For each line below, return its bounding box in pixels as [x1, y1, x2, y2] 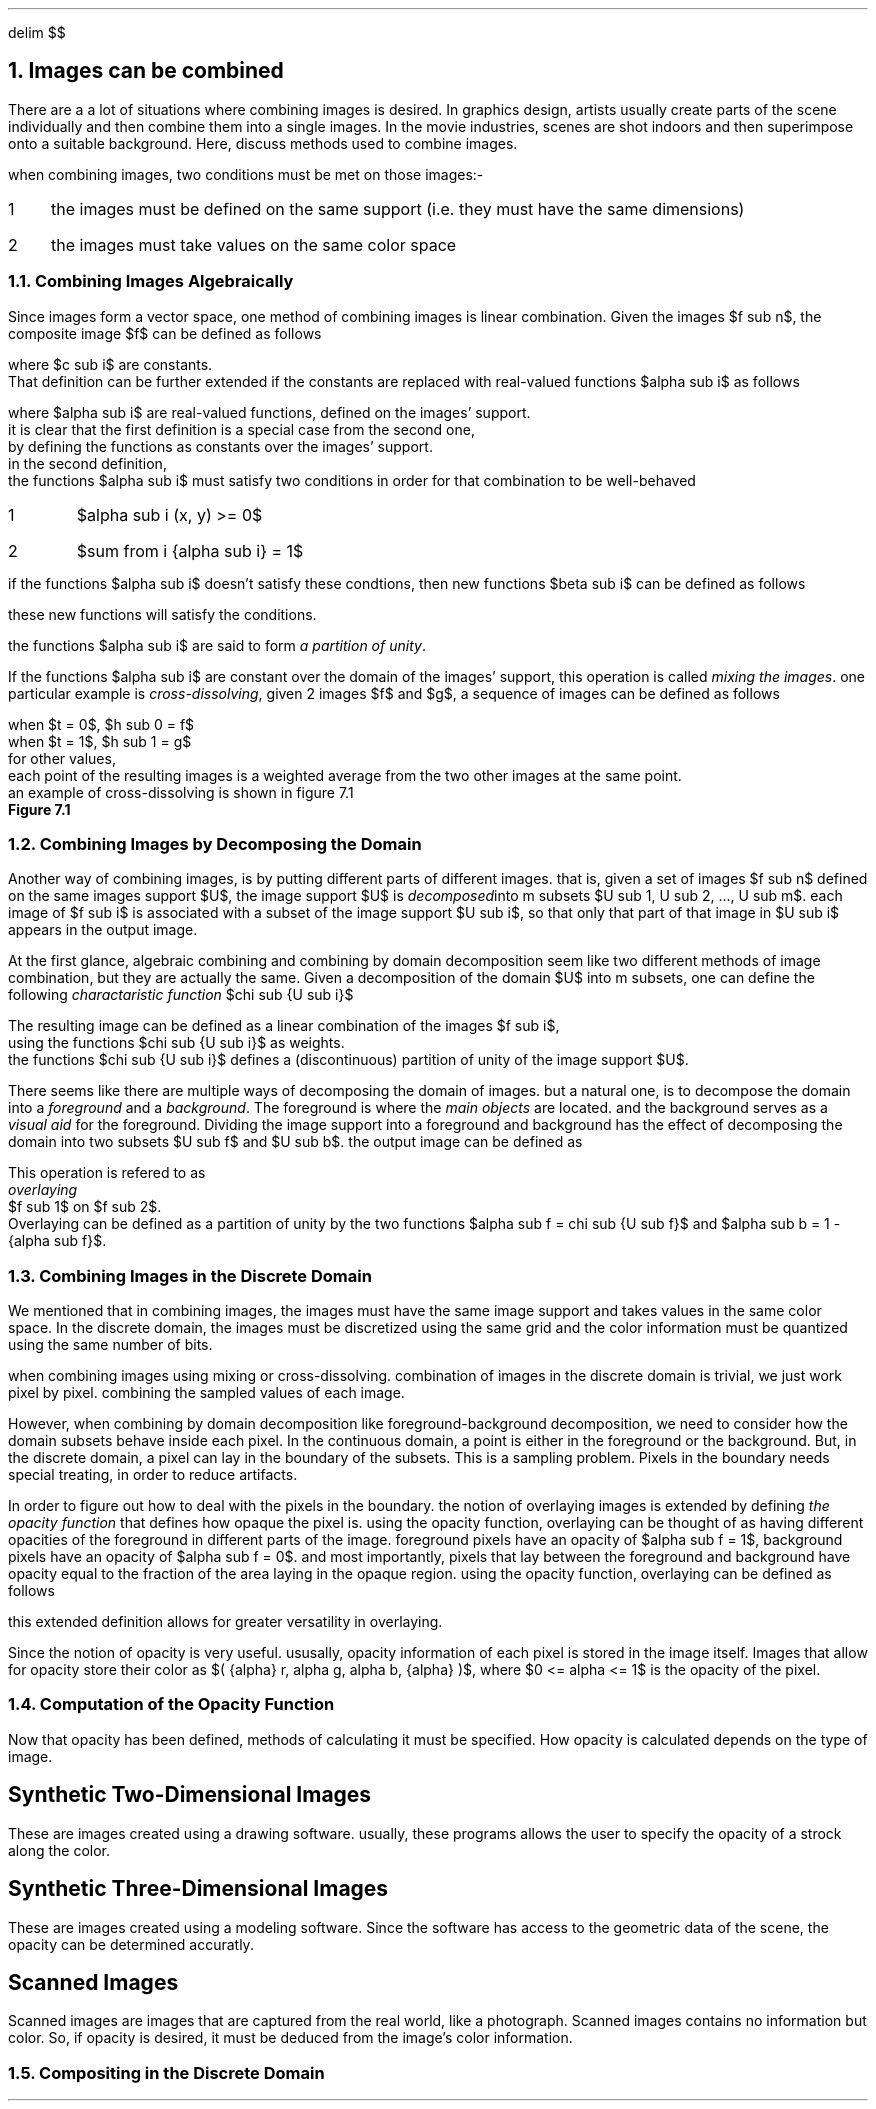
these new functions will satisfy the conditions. [8, 605, 317, 623]
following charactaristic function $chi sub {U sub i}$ [8, 986, 354, 1004]
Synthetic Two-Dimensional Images [8, 1782, 372, 1808]
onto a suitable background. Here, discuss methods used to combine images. [8, 134, 518, 152]
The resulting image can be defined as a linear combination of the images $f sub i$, [8, 1017, 560, 1035]
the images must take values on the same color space [50, 234, 457, 255]
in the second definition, [8, 454, 167, 472]
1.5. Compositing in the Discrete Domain [8, 2062, 325, 2083]
